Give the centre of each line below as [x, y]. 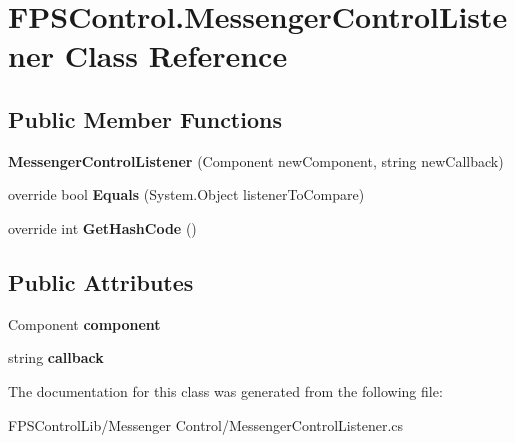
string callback [56, 357]
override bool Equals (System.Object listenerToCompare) [186, 194]
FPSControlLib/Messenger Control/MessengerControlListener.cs [206, 424]
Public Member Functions [145, 118]
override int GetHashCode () [102, 227]
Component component [84, 323]
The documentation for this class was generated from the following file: [225, 390]
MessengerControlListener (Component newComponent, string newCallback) [256, 160]
